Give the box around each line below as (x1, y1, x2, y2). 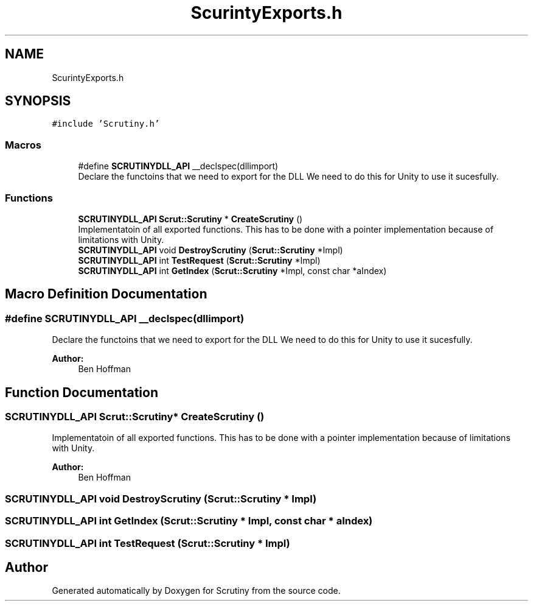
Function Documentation (5, 384, 158, 400)
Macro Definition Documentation (5, 286, 207, 302)
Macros (5, 138, 41, 151)
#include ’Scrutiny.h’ (52, 119, 160, 129)
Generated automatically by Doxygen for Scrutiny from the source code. (52, 585, 341, 596)
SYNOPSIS (5, 93, 71, 109)
